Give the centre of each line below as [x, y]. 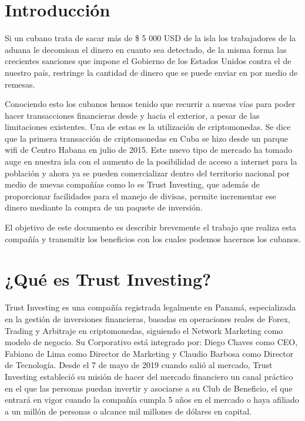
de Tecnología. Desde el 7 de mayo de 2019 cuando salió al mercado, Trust [139, 365]
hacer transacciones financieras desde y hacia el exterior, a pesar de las [132, 115]
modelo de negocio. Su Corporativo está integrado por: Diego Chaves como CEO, [151, 342]
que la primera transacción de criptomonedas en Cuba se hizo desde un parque [146, 138]
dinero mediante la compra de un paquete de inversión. [104, 207]
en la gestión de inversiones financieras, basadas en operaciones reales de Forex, [148, 318]
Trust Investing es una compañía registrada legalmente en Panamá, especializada [150, 307]
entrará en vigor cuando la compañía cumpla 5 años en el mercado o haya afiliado [152, 400]
